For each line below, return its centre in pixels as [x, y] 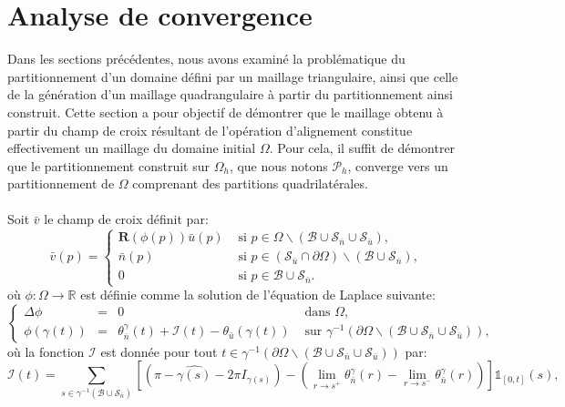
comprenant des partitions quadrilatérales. [250, 183]
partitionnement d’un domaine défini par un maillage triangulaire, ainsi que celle [233, 76]
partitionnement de [61, 183]
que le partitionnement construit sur [108, 165]
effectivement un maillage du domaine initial [132, 148]
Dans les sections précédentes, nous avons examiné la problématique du [206, 59]
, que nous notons [278, 165]
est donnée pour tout [159, 351]
